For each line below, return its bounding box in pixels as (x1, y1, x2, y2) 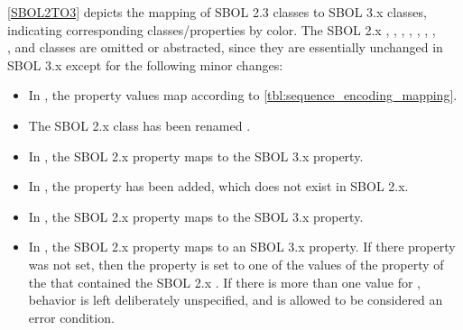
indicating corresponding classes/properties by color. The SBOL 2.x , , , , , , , (7, 20, 436, 39)
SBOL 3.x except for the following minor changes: (7, 55, 283, 74)
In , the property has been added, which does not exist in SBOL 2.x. (28, 177, 409, 196)
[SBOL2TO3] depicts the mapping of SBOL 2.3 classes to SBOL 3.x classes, (7, 3, 427, 21)
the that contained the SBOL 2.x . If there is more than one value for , (28, 272, 421, 291)
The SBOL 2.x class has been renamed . (28, 115, 251, 134)
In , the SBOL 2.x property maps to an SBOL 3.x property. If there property (28, 237, 456, 256)
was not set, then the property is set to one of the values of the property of (28, 254, 444, 273)
